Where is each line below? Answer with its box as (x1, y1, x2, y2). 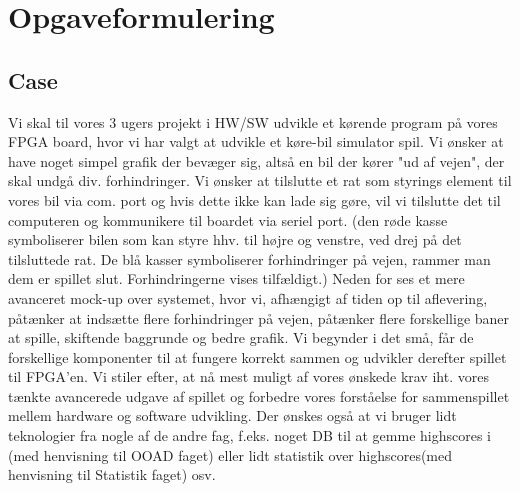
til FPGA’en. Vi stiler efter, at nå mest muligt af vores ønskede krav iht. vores (8, 366, 489, 387)
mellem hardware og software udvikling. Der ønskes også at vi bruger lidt (8, 405, 457, 426)
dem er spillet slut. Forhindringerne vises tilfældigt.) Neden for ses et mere (8, 268, 465, 289)
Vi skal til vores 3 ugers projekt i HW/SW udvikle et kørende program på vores (8, 111, 498, 132)
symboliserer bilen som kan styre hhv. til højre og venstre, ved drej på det (8, 229, 462, 250)
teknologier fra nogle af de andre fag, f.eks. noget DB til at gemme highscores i (8, 425, 491, 446)
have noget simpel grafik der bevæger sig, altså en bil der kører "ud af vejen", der (8, 150, 505, 171)
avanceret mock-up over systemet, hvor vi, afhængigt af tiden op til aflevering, (8, 287, 488, 308)
